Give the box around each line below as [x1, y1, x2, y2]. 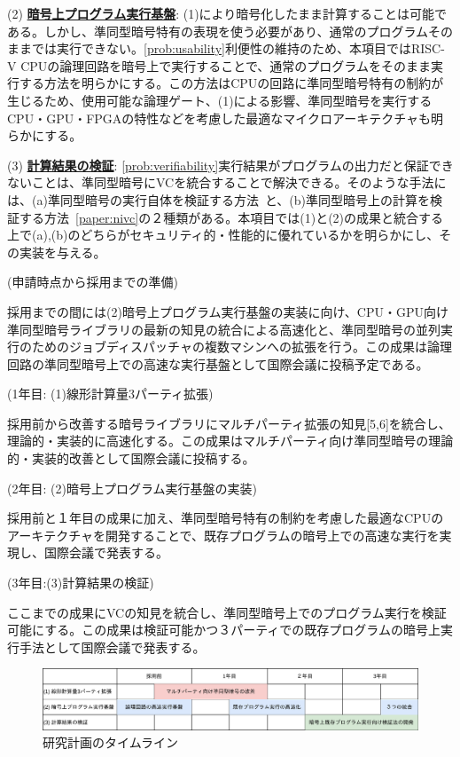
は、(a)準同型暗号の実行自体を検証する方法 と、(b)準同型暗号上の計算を [7, 190, 431, 209]
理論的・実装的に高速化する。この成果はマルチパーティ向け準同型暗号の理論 [7, 431, 454, 450]
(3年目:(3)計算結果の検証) [7, 573, 154, 592]
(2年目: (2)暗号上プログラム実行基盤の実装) [7, 478, 257, 497]
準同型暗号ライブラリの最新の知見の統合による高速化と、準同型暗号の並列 [7, 319, 441, 338]
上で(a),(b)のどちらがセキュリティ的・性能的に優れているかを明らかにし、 [7, 225, 440, 244]
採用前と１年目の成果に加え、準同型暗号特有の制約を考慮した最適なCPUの [7, 509, 444, 527]
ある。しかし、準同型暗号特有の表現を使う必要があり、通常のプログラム [7, 21, 429, 40]
